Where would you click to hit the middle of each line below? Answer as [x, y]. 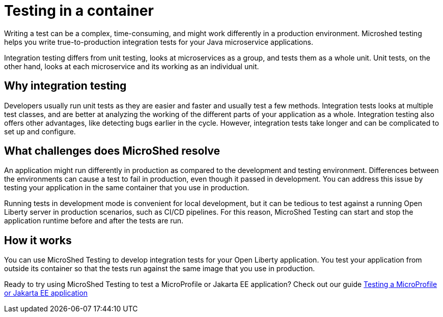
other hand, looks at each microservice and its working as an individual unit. [132, 66]
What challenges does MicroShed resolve [112, 151]
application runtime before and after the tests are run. [94, 221]
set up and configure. [40, 131]
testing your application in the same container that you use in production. [127, 188]
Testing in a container [79, 11]
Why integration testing [65, 86]
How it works [38, 240]
